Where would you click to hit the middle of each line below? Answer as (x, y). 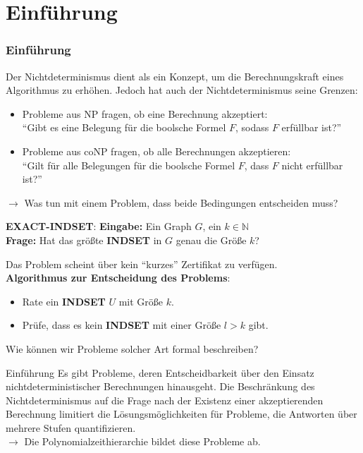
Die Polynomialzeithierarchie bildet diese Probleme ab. (142, 441)
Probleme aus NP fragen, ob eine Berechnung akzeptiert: (145, 113)
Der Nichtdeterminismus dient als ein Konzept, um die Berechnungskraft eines (175, 76)
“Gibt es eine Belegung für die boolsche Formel (124, 127)
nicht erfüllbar (312, 165)
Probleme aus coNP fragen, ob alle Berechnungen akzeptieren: (156, 151)
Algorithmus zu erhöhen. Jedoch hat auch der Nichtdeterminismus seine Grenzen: (182, 90)
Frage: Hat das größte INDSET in (84, 240)
